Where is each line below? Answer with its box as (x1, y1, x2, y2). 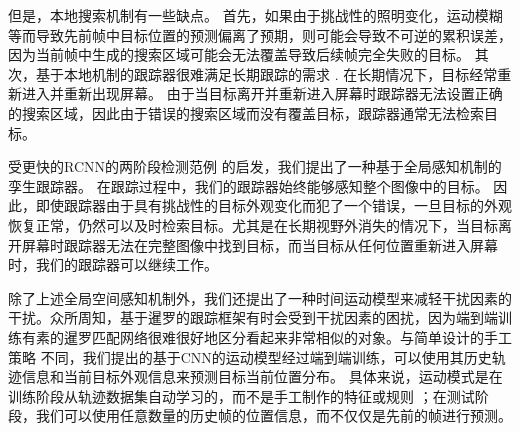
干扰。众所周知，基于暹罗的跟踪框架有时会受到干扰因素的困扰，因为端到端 (8, 307, 498, 328)
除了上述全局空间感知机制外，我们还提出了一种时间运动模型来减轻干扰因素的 (8, 287, 512, 308)
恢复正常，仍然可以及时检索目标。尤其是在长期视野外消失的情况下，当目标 (8, 214, 498, 235)
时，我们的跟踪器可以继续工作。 (8, 254, 218, 275)
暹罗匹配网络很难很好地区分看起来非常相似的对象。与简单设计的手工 (63, 326, 512, 347)
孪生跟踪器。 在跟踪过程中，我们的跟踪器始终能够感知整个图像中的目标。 (8, 175, 489, 196)
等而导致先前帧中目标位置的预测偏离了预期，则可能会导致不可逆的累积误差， (8, 24, 512, 45)
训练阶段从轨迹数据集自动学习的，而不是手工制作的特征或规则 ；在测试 (8, 385, 475, 406)
